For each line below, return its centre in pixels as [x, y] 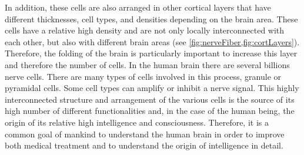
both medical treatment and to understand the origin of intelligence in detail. [144, 145]
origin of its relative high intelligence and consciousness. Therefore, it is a [137, 122]
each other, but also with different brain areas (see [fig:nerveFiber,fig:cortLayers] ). [152, 41]
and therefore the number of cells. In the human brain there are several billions [147, 64]
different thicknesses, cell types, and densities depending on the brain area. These [151, 18]
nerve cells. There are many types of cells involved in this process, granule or [143, 76]
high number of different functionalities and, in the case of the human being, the [150, 111]
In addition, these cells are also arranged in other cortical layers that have [138, 7]
